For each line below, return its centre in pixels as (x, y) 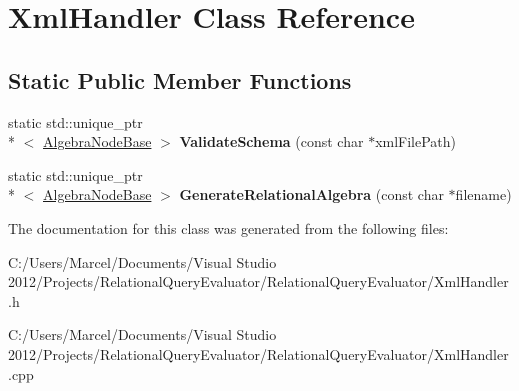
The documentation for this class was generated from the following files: (228, 227)
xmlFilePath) (416, 141)
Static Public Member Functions (180, 79)
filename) (483, 194)
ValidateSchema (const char (271, 141)
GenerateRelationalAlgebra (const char (311, 194)
